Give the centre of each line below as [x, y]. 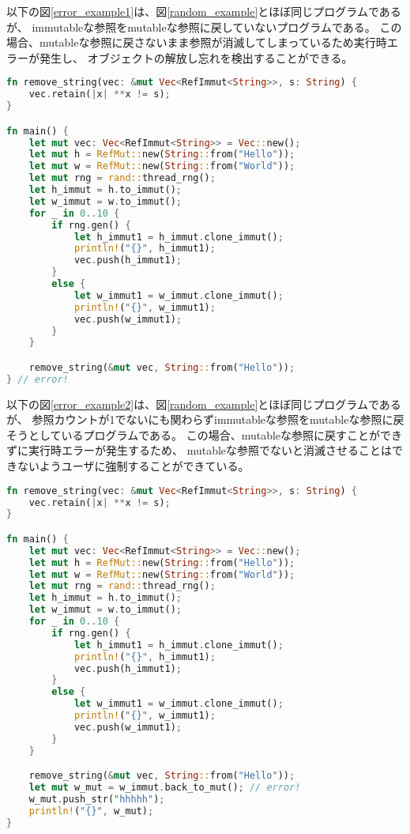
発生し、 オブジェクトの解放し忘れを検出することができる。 [196, 57]
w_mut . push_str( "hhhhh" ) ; [97, 799]
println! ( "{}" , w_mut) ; [91, 811]
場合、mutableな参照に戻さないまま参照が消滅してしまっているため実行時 [197, 42]
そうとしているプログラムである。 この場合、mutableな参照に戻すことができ [205, 434]
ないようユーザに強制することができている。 [133, 466]
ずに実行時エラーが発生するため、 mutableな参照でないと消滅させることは [199, 450]
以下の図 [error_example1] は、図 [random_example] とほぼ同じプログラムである [204, 11]
